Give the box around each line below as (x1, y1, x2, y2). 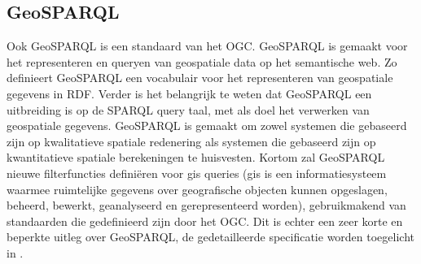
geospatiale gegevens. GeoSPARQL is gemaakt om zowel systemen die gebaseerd (7, 117, 407, 134)
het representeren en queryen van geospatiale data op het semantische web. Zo (7, 53, 397, 70)
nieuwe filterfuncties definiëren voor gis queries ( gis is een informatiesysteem (7, 164, 387, 181)
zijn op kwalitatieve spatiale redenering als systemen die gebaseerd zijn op (7, 132, 376, 149)
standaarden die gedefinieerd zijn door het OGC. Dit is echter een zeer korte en (7, 212, 403, 229)
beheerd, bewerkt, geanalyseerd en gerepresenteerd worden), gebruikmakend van (7, 197, 406, 214)
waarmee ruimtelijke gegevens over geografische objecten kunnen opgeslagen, (7, 180, 388, 197)
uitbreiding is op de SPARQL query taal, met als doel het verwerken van (7, 101, 370, 118)
